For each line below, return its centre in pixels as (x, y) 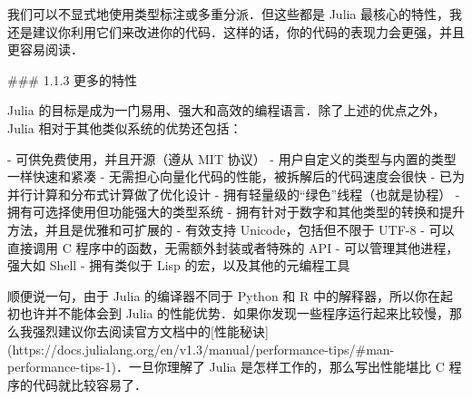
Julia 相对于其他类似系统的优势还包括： (125, 127)
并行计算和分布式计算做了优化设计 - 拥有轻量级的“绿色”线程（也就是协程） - (234, 194)
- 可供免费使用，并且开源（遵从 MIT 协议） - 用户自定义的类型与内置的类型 (232, 158)
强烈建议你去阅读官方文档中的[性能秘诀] (150, 331)
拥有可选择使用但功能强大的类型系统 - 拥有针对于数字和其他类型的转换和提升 (236, 212)
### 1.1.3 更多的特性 (73, 79)
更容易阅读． (45, 49)
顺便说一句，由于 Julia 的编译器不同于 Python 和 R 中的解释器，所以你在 (224, 295)
